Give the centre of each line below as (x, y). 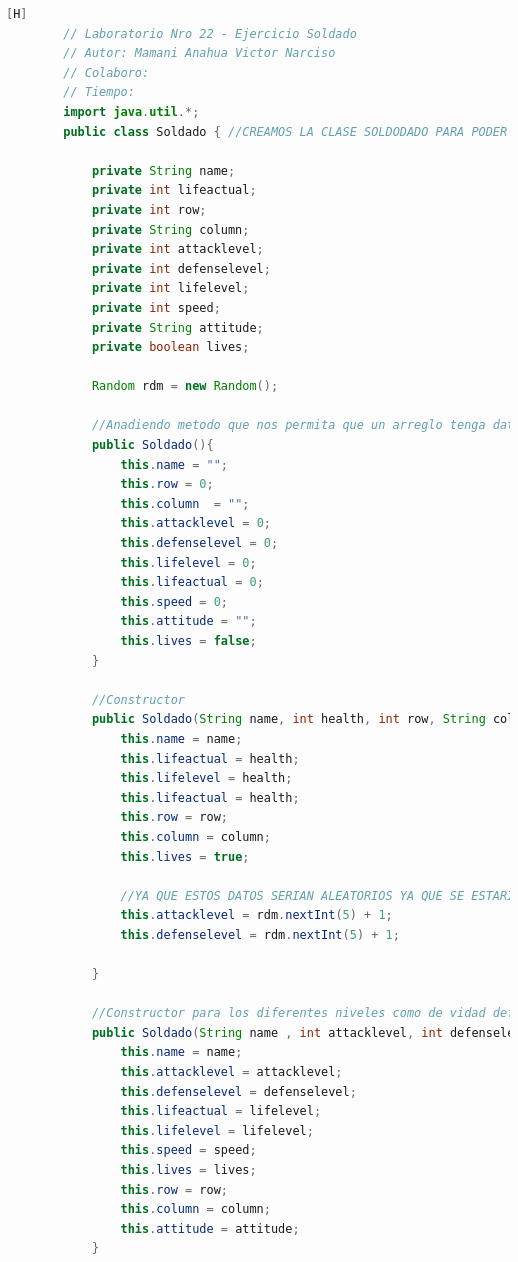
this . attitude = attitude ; (210, 1228)
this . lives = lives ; (188, 1170)
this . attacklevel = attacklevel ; (231, 1072)
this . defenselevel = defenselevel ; (238, 1091)
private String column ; (170, 229)
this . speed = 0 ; (174, 601)
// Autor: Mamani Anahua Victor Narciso (199, 53)
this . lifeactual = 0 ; (192, 582)
